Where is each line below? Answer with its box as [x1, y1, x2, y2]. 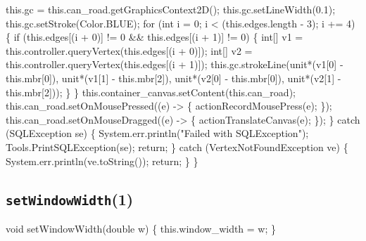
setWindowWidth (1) [6, 188, 134, 209]
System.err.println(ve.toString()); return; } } [6, 153, 198, 168]
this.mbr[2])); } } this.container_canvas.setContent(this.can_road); [6, 84, 296, 99]
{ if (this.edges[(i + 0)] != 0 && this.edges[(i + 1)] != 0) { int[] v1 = [6, 30, 303, 44]
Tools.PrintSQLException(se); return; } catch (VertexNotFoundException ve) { [6, 139, 348, 154]
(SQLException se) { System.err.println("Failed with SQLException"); [6, 126, 309, 141]
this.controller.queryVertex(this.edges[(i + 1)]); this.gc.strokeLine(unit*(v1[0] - [6, 57, 343, 72]
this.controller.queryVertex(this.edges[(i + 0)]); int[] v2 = [6, 43, 253, 58]
